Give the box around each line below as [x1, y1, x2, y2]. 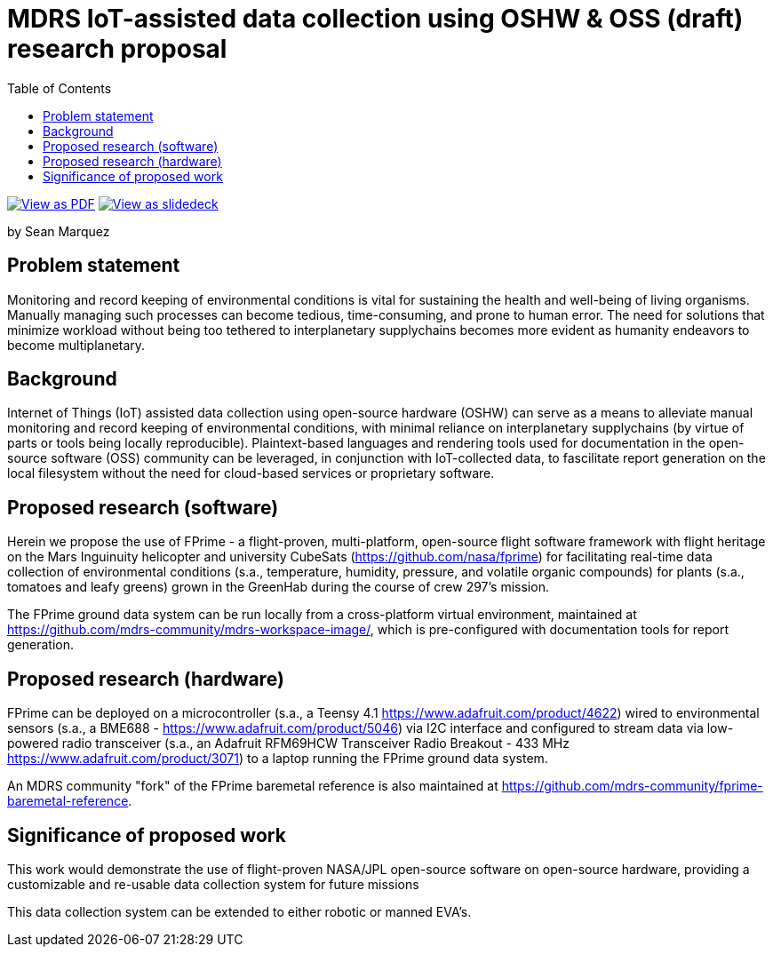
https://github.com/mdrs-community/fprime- [501, 778, 763, 794]
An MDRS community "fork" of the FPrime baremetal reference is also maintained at [7, 778, 498, 794]
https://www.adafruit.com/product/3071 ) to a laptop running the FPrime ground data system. [7, 751, 548, 767]
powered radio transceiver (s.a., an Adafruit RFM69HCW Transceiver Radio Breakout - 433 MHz [7, 735, 570, 751]
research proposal [7, 34, 227, 64]
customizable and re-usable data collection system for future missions [7, 876, 419, 892]
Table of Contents [7, 80, 112, 96]
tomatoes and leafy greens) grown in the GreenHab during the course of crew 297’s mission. [7, 579, 549, 595]
